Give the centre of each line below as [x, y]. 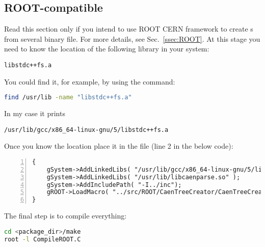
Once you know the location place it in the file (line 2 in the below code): [119, 146]
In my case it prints [35, 113]
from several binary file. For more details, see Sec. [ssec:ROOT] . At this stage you [132, 38]
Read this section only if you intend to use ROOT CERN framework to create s [129, 29]
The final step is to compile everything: [65, 216]
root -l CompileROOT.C [43, 239]
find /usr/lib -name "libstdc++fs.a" [68, 98]
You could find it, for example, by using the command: [90, 81]
